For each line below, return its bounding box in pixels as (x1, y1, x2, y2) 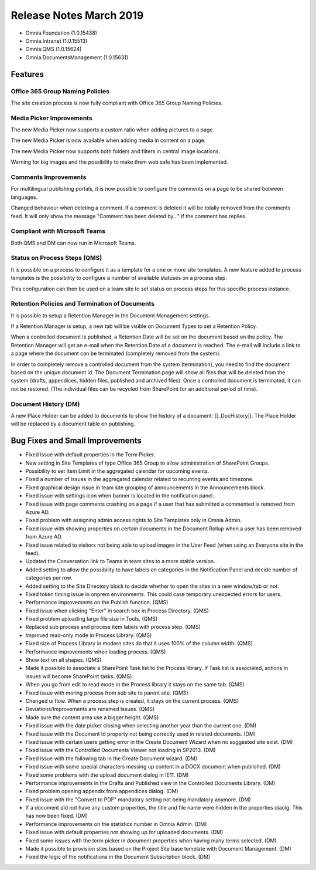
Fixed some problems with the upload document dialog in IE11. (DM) (25, 771, 189, 778)
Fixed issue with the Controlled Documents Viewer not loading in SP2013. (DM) (25, 747, 216, 754)
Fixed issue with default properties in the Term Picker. (25, 451, 156, 458)
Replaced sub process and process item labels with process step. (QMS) (25, 624, 201, 631)
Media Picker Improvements (11, 114, 93, 122)
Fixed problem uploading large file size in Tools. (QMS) (25, 615, 158, 622)
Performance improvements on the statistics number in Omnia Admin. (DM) (25, 820, 207, 827)
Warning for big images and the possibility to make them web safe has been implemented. (11, 158, 228, 165)
